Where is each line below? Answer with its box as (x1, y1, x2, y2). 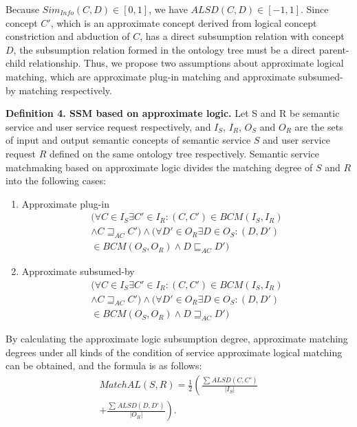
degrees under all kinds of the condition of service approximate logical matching (6, 344, 343, 359)
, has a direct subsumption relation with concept (140, 29, 345, 43)
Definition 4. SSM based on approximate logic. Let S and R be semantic (6, 106, 340, 120)
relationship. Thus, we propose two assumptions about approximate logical (28, 56, 344, 70)
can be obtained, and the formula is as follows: (6, 358, 202, 373)
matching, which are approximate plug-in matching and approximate (6, 69, 296, 83)
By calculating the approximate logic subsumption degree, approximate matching (6, 331, 348, 346)
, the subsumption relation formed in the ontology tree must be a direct (13, 42, 316, 56)
